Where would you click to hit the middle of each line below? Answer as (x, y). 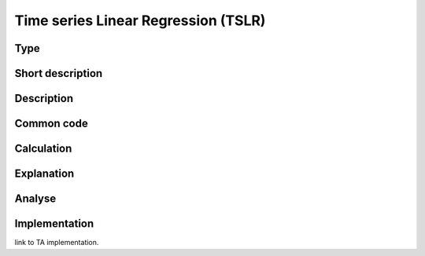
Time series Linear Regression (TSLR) (140, 20)
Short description (59, 73)
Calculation (43, 149)
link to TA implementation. (57, 243)
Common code (51, 124)
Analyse (35, 199)
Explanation (44, 174)
